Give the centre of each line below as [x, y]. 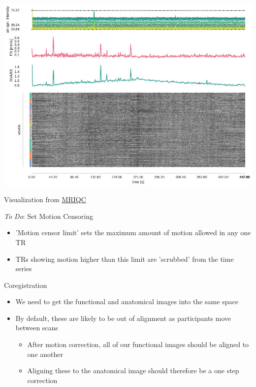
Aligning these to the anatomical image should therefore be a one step [133, 370]
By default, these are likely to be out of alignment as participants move [123, 318]
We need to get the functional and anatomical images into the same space [127, 301]
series [24, 268]
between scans [37, 328]
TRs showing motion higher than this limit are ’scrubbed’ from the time [125, 259]
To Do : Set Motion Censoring [48, 216]
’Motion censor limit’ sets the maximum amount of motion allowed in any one [133, 232]
